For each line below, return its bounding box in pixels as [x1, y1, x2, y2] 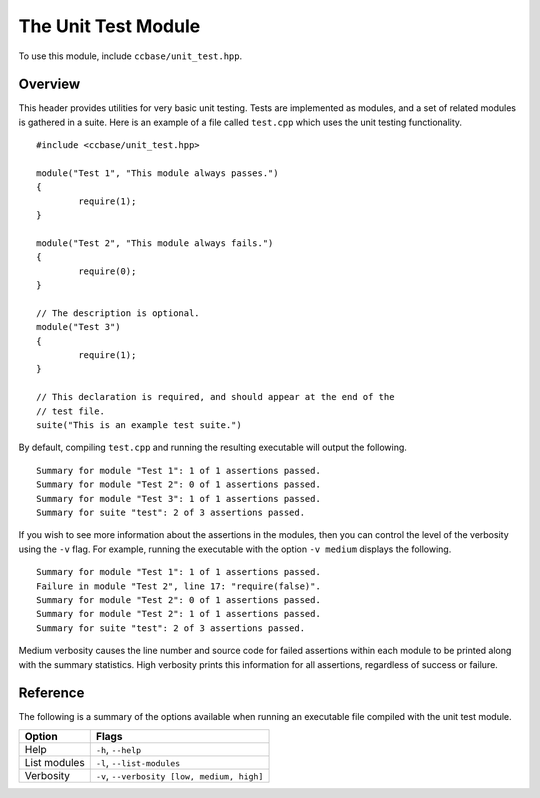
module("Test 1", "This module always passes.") [36, 168, 279, 179]
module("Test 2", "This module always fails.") [36, 237, 274, 249]
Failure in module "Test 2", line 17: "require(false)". [36, 580, 322, 592]
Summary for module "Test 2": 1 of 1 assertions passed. [36, 608, 322, 620]
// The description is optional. [36, 307, 200, 319]
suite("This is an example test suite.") [36, 420, 242, 431]
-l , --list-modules [95, 755, 181, 769]
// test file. [36, 405, 105, 417]
